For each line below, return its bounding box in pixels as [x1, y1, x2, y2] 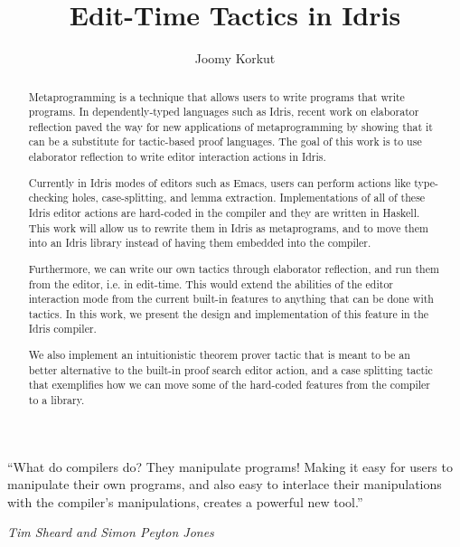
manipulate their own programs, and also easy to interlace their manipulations [7, 475, 442, 494]
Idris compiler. [28, 321, 97, 336]
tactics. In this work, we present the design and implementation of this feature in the [28, 306, 429, 321]
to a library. [28, 392, 85, 407]
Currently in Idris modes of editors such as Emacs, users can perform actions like [28, 174, 411, 190]
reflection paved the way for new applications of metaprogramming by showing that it [28, 118, 433, 134]
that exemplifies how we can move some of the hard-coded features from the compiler [28, 377, 430, 392]
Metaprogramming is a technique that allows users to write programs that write [28, 89, 405, 104]
